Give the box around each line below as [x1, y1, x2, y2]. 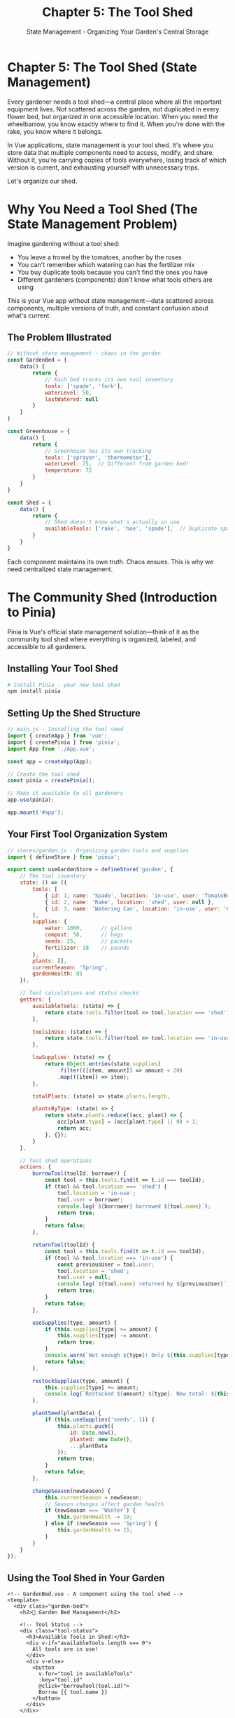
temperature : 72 [44, 467, 92, 474]
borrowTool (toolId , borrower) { [32, 1170, 127, 1178]
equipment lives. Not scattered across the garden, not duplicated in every [7, 104, 220, 113]
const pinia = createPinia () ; [7, 777, 96, 784]
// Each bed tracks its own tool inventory [44, 376, 173, 383]
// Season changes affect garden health [44, 1501, 164, 1508]
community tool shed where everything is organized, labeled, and [7, 635, 196, 643]
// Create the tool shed [7, 770, 80, 778]
